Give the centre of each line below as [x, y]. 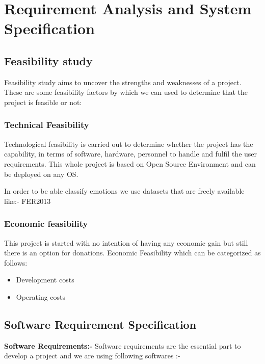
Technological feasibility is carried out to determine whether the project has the [129, 144]
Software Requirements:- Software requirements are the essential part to [123, 345]
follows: [16, 262]
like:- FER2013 [28, 201]
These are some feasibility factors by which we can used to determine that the [126, 92]
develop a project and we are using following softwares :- [92, 356]
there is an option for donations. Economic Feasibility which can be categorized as [132, 253]
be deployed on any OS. [41, 174]
